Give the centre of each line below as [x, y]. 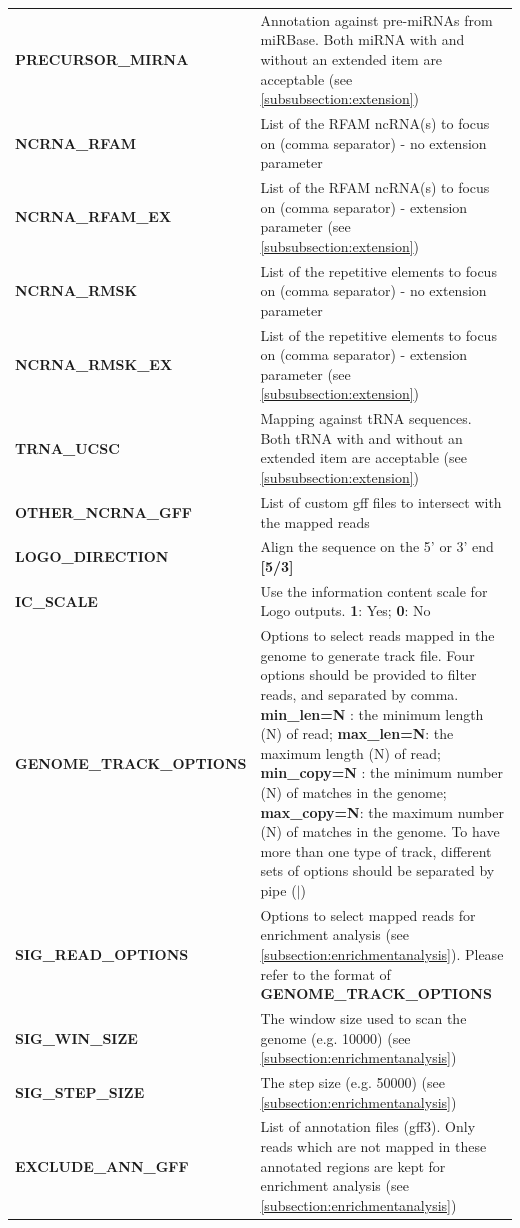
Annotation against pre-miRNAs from [376, 19]
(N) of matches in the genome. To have [380, 831]
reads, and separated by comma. [359, 694]
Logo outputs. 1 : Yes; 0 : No [345, 610]
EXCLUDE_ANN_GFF [102, 1165]
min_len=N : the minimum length [372, 713]
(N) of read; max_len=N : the [357, 733]
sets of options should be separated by [377, 870]
